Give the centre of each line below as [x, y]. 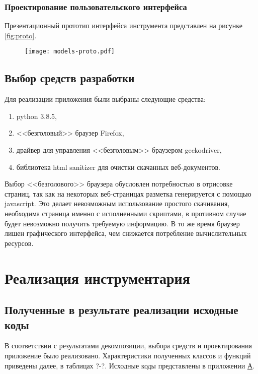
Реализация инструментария [97, 277]
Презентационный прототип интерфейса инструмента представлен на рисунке [123, 25]
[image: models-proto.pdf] [70, 52]
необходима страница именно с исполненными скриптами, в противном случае [125, 213]
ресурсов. [19, 243]
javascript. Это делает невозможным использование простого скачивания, [117, 203]
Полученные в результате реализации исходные [121, 310]
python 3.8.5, [36, 116]
